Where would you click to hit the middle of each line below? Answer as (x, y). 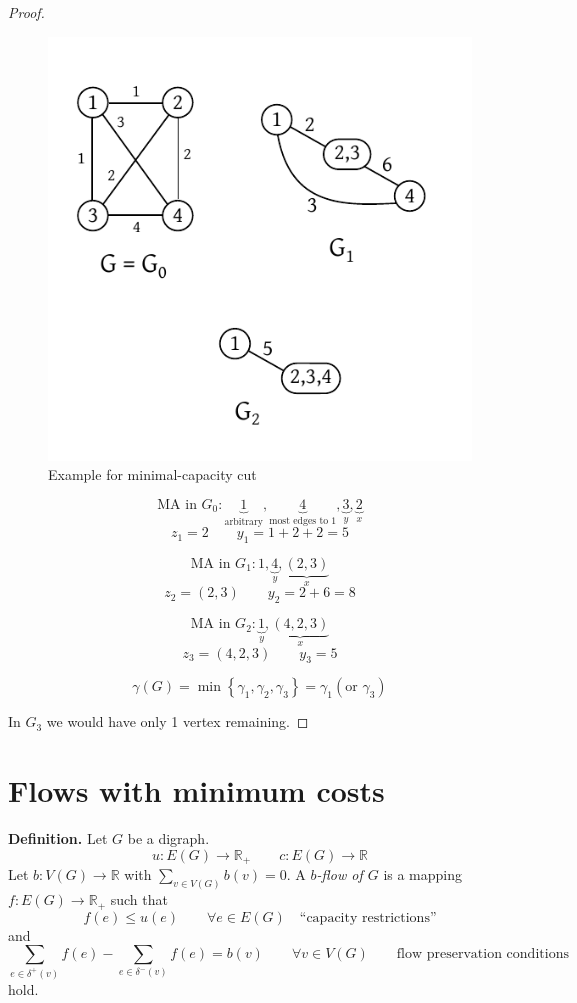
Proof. (26, 12)
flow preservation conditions (482, 954)
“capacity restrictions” (368, 917)
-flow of (339, 874)
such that (139, 899)
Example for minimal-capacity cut (152, 474)
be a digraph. (168, 838)
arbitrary (244, 521)
